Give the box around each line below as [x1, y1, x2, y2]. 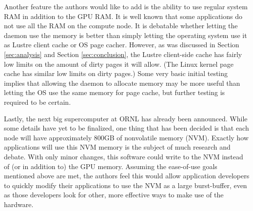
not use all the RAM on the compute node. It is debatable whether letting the [4, 20, 238, 31]
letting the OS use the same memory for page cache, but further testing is [4, 87, 225, 97]
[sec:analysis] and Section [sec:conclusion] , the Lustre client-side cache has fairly [4, 49, 242, 59]
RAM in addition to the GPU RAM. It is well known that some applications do [4, 11, 242, 21]
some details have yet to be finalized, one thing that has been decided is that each [4, 123, 249, 133]
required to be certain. [4, 96, 71, 107]
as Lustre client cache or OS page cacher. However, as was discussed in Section [4, 39, 239, 50]
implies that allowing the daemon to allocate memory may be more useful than [4, 77, 240, 88]
